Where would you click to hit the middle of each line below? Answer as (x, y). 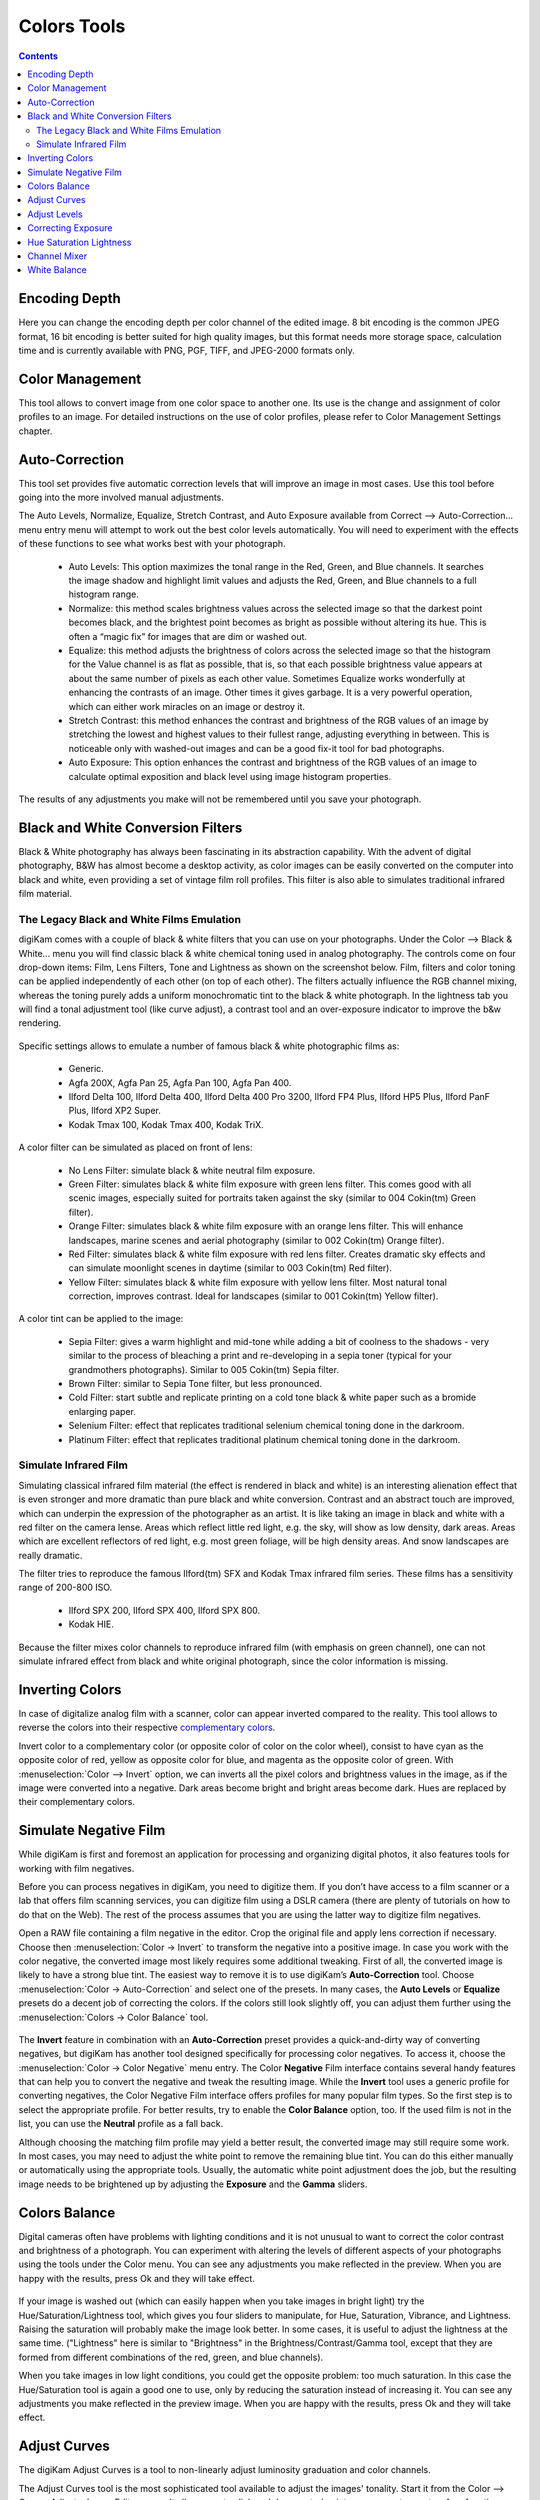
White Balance (57, 270)
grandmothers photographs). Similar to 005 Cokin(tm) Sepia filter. (204, 1369)
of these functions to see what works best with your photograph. (152, 544)
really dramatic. (50, 1555)
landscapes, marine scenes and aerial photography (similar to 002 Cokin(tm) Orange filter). (256, 1240)
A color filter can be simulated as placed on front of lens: (135, 1147)
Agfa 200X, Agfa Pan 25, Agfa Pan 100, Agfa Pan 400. (180, 1082)
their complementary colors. (76, 1802)
